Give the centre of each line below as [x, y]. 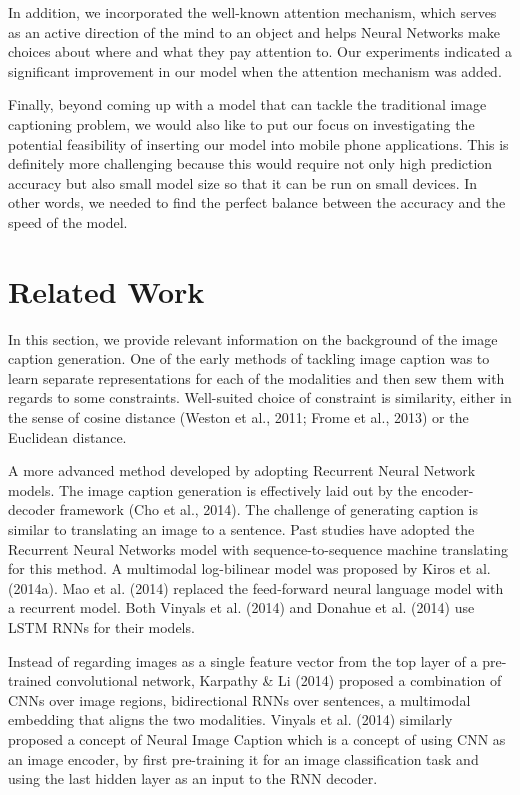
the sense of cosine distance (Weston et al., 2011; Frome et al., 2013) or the [238, 417]
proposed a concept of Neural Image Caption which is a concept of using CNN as [257, 738]
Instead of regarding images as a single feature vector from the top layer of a [243, 660]
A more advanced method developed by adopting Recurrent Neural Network [242, 470]
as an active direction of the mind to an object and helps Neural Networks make [254, 31]
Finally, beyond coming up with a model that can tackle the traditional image [247, 104]
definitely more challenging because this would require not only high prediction [250, 163]
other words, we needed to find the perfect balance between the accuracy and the [257, 202]
